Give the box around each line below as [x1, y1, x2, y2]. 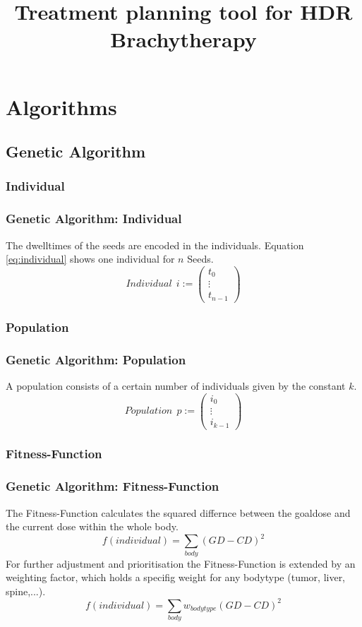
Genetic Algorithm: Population [6, 350, 186, 368]
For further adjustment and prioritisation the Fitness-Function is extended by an [6, 556, 356, 571]
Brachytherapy [110, 25, 257, 54]
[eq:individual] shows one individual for [6, 251, 175, 266]
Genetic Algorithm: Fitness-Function [6, 477, 219, 495]
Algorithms [6, 92, 117, 121]
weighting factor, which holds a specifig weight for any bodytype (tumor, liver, [6, 570, 346, 585]
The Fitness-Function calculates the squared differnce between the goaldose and [6, 505, 351, 520]
